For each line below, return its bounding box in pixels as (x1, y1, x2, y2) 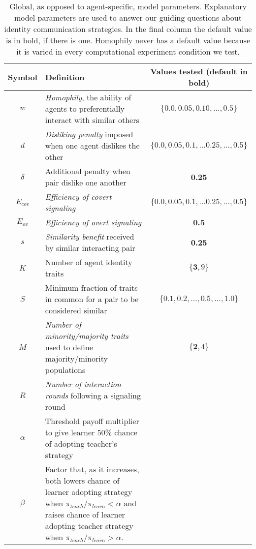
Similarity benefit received (45, 231, 134, 242)
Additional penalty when (45, 165, 130, 177)
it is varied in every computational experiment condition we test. (16, 46, 240, 57)
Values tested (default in (150, 65, 248, 77)
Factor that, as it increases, (45, 463, 139, 475)
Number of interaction (45, 378, 122, 390)
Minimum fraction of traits (45, 282, 138, 293)
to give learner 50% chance (45, 427, 137, 438)
